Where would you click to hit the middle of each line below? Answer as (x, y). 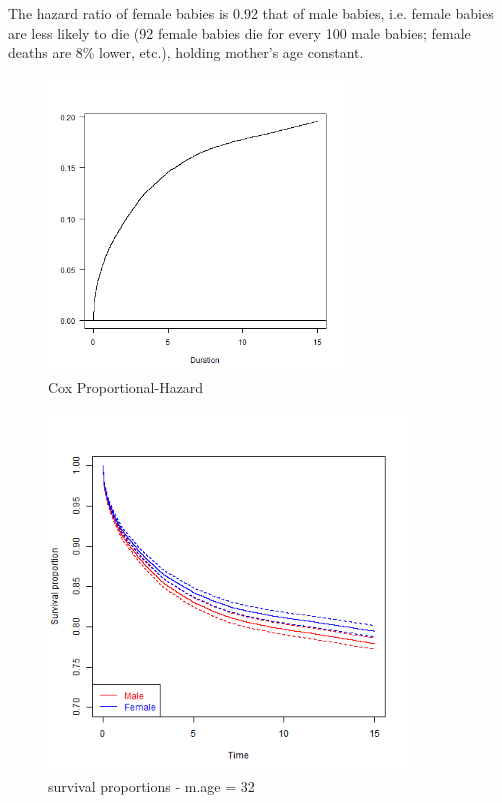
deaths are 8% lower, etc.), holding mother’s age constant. (186, 52)
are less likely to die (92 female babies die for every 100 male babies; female (239, 32)
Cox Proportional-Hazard (126, 387)
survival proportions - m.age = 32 (151, 785)
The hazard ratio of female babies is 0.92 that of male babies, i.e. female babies (251, 13)
